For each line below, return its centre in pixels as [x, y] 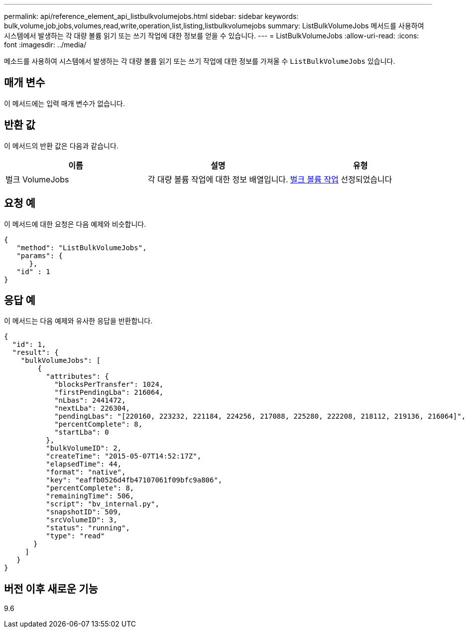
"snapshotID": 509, [84, 512]
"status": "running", [88, 528]
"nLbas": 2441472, [90, 400]
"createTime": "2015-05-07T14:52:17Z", [124, 456]
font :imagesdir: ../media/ [45, 45]
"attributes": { [77, 377]
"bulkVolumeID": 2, [84, 448]
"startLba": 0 [82, 432]
